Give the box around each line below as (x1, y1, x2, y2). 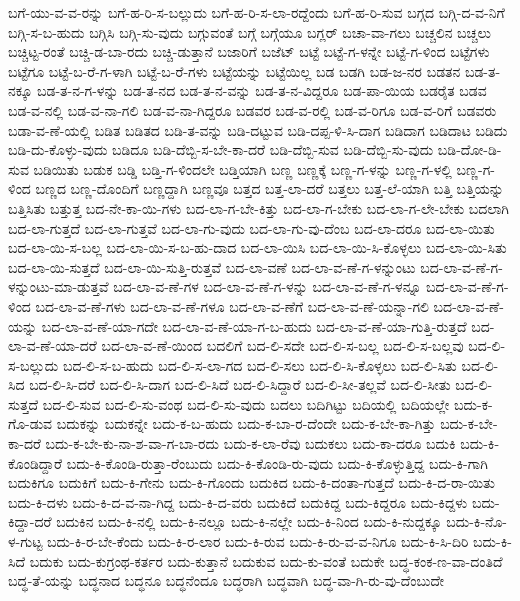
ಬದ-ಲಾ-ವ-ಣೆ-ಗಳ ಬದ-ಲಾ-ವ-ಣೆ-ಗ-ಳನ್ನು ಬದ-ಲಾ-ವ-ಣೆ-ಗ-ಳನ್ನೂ (113, 276, 422, 297)
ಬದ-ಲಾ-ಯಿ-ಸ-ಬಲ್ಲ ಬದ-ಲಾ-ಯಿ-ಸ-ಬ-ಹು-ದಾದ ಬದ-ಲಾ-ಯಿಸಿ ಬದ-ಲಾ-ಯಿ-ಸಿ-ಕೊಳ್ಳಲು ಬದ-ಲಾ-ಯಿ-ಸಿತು (8, 237, 507, 258)
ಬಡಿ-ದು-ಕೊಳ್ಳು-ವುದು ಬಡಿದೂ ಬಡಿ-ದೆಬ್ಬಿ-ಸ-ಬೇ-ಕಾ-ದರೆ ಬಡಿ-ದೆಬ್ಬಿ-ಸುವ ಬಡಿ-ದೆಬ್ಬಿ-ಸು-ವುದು (8, 139, 434, 160)
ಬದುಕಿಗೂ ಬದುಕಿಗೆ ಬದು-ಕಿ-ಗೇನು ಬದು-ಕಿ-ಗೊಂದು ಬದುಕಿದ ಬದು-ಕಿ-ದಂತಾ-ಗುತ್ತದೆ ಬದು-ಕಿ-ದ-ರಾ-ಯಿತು (8, 472, 495, 493)
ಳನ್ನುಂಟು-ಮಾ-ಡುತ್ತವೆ (8, 276, 109, 297)
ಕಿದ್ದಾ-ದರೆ (8, 511, 52, 532)
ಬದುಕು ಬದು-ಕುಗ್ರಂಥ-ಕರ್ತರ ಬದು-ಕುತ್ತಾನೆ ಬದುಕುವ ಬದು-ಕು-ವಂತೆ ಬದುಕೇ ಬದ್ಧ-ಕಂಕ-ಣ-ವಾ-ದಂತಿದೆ (29, 550, 503, 571)
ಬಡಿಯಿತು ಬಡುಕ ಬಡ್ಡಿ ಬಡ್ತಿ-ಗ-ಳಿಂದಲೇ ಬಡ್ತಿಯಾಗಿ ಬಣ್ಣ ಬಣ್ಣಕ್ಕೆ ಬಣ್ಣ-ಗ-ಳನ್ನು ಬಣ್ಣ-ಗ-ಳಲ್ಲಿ (33, 158, 452, 179)
